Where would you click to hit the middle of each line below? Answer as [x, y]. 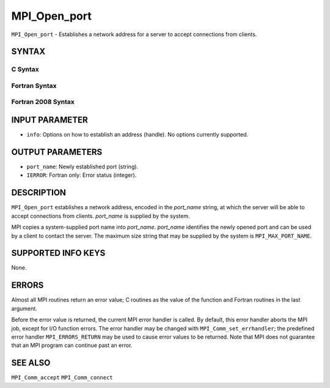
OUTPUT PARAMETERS [57, 152]
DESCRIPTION [39, 193]
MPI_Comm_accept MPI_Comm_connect [62, 378]
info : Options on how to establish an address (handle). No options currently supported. [137, 135]
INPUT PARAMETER [50, 120]
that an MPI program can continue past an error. [72, 345]
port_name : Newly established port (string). [82, 167]
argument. [24, 308]
